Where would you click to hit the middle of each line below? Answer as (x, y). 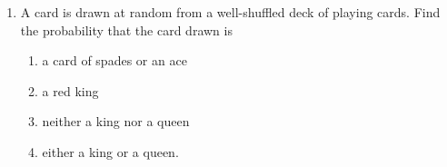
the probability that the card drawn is (126, 29)
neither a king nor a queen (116, 121)
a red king (70, 90)
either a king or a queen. (110, 151)
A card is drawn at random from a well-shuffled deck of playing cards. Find (230, 12)
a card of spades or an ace (114, 60)
